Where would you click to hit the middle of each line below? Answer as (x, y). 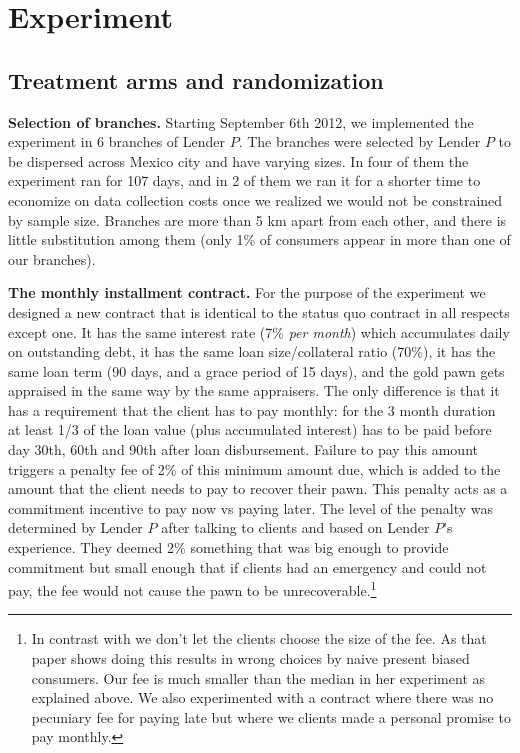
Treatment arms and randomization (196, 79)
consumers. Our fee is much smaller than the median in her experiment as (258, 677)
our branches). (52, 258)
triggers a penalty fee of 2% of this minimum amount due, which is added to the (254, 468)
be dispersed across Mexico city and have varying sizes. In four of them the (238, 160)
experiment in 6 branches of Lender (116, 141)
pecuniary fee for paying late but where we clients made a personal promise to (271, 716)
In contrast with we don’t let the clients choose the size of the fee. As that (259, 638)
